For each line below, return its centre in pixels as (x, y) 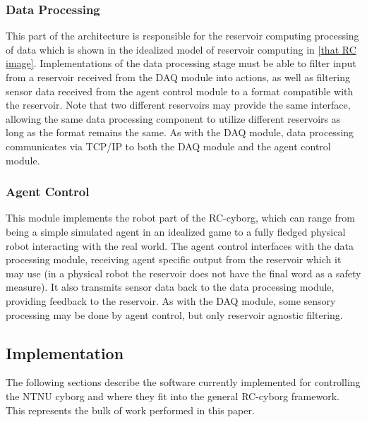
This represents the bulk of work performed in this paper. (130, 410)
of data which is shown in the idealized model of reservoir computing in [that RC (181, 49)
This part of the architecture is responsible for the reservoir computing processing (182, 36)
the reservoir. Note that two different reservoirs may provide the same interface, (178, 105)
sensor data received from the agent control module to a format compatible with (180, 91)
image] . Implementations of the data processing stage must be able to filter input (181, 63)
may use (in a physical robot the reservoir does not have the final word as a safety (183, 273)
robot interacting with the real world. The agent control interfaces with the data (180, 245)
